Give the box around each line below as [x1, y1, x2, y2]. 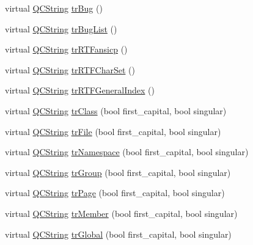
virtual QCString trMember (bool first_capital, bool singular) [5, 207, 238, 219]
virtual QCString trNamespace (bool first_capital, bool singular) [5, 145, 249, 158]
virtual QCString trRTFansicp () [5, 43, 128, 56]
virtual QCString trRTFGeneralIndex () [5, 84, 155, 97]
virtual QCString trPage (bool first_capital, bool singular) [5, 186, 225, 199]
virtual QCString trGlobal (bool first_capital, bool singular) [5, 227, 232, 240]
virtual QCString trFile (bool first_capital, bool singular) [5, 125, 221, 137]
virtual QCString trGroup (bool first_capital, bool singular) [5, 166, 231, 178]
